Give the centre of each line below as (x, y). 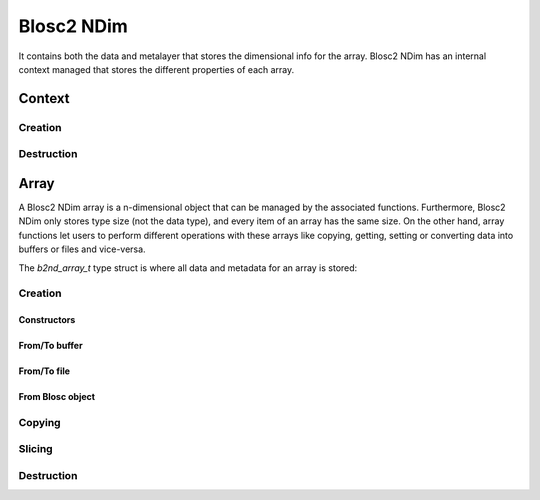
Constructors (47, 320)
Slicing (36, 449)
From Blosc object (56, 397)
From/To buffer (51, 346)
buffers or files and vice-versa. (82, 249)
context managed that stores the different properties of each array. (156, 69)
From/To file (44, 371)
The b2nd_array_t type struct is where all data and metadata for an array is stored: (188, 267)
